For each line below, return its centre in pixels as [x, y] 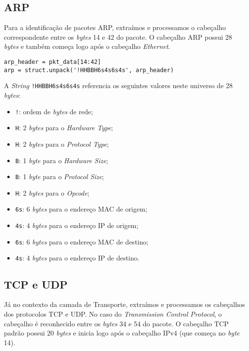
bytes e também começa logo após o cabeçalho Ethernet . [87, 46]
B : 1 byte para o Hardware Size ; [62, 160]
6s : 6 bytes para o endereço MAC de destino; [82, 241]
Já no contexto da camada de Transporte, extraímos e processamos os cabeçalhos [124, 304]
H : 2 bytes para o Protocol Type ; [62, 144]
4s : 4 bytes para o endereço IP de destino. [77, 258]
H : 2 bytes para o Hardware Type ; [64, 128]
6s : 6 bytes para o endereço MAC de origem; [81, 209]
